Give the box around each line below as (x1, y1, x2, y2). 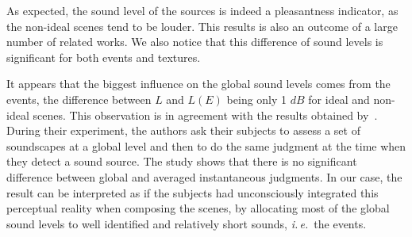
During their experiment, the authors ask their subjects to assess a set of (6, 122, 360, 139)
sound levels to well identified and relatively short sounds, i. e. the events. (6, 215, 367, 231)
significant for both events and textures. (6, 48, 201, 65)
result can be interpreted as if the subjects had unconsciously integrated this (6, 184, 379, 201)
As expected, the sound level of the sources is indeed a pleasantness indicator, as (6, 2, 399, 18)
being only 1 (226, 90, 287, 107)
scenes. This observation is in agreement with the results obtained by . (33, 106, 378, 123)
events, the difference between (6, 90, 152, 107)
